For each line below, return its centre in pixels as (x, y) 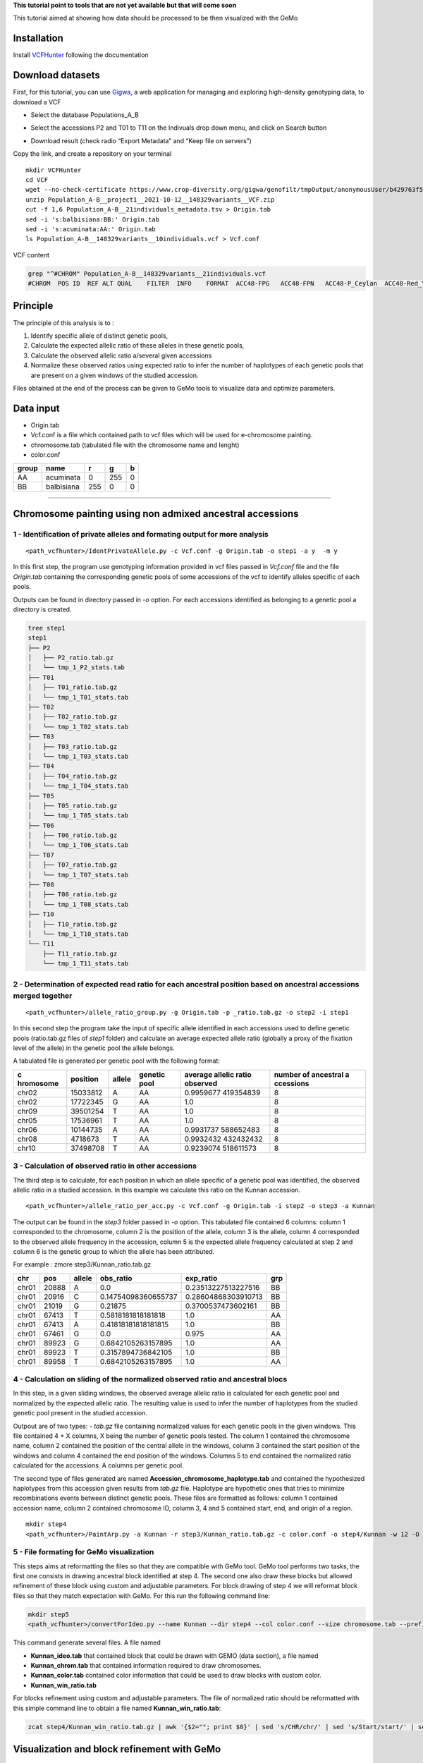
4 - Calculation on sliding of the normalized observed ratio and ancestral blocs (150, 1379)
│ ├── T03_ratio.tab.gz (73, 746)
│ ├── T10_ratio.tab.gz (73, 924)
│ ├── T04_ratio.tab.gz (73, 776)
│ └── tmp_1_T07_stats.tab (78, 875)
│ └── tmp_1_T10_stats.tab (78, 934)
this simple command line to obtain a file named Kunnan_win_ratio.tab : (117, 1708)
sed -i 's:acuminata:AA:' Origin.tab (91, 229)
